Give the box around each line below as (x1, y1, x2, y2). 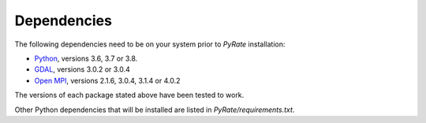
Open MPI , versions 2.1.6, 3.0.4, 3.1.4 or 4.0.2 (34, 76, 181, 85)
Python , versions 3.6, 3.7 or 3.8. (34, 54, 138, 63)
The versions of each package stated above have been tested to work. (14, 91, 245, 100)
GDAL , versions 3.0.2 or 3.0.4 (34, 65, 130, 74)
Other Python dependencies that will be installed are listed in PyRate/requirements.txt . (14, 105, 295, 114)
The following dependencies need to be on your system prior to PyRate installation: (14, 39, 286, 49)
